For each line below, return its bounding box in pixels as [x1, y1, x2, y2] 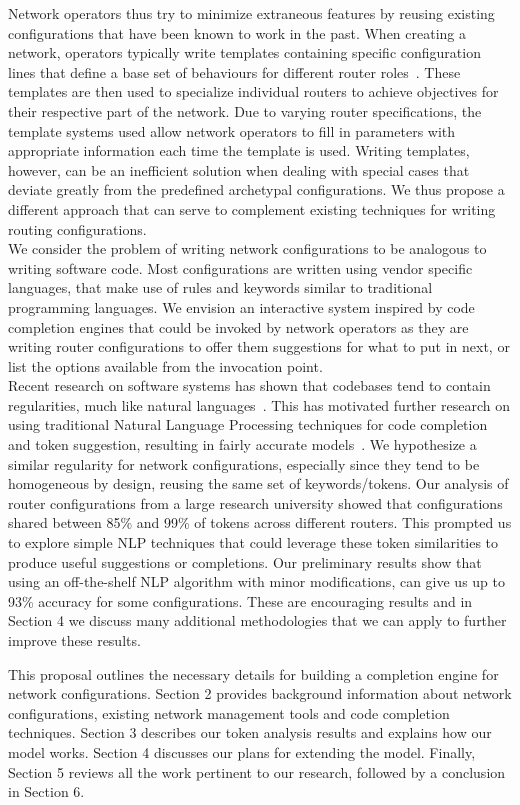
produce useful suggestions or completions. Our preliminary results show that [8, 551, 482, 572]
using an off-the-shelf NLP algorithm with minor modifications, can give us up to [8, 571, 506, 592]
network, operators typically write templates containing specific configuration [8, 42, 481, 63]
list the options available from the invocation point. [8, 355, 323, 376]
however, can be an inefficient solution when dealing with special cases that [8, 159, 470, 180]
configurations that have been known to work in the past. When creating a [8, 22, 467, 43]
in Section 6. [8, 781, 85, 802]
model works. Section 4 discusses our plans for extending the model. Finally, [8, 741, 476, 762]
